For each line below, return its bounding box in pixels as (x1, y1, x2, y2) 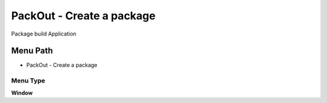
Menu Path (11, 46, 53, 56)
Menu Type (11, 76, 45, 85)
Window (11, 89, 33, 96)
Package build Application (11, 30, 77, 37)
